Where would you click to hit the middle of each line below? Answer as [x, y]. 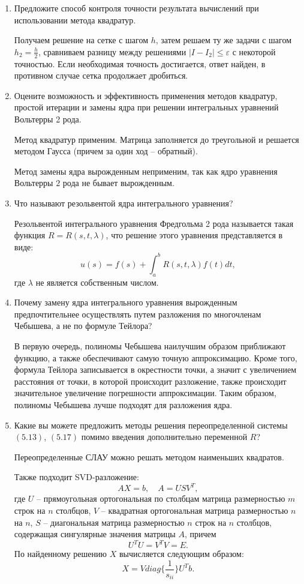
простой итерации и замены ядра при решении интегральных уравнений [146, 107]
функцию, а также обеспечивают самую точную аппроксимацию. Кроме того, [156, 357]
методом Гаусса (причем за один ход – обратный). [106, 151]
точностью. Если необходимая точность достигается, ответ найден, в [140, 63]
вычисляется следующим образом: [181, 554]
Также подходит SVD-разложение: [76, 477]
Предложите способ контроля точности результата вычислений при [136, 8]
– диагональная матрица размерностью [114, 522]
